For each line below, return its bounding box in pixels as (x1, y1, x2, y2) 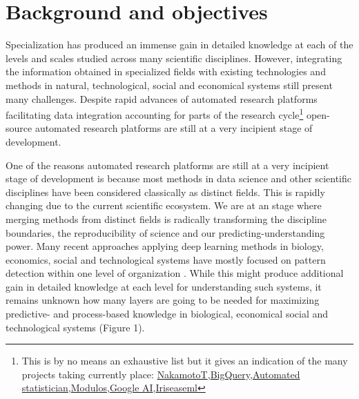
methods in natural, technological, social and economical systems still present (6, 77, 333, 92)
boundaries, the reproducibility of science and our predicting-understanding (6, 225, 325, 240)
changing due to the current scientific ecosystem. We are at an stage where (6, 198, 322, 213)
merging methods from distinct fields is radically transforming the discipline (6, 211, 327, 226)
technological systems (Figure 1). (6, 320, 145, 334)
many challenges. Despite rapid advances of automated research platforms (6, 91, 318, 106)
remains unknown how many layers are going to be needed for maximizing (6, 293, 320, 307)
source (6, 121, 32, 135)
